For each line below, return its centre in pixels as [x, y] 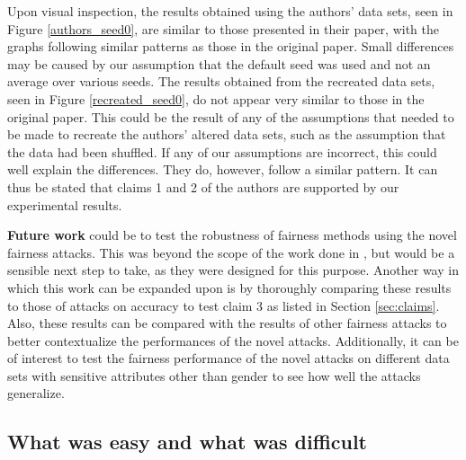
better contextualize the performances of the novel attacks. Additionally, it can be [233, 340]
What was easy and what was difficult [188, 442]
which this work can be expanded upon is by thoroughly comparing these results [229, 287]
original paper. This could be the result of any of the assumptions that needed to [231, 116]
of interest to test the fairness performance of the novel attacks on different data [229, 358]
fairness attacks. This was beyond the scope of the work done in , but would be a [231, 252]
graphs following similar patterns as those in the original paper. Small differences [231, 46]
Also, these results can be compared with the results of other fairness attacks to [227, 323]
